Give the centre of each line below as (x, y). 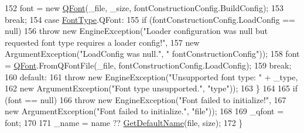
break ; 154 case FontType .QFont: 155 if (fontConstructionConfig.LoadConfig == (150, 19)
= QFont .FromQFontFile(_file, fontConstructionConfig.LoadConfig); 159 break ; (148, 65)
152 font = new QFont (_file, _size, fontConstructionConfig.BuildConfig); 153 (144, 8)
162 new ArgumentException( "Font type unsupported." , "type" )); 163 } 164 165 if (151, 88)
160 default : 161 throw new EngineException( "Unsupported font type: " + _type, (151, 76)
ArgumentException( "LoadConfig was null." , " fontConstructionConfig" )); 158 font (152, 54)
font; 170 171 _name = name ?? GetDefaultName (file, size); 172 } (124, 122)
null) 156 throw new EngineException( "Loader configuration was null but (136, 31)
